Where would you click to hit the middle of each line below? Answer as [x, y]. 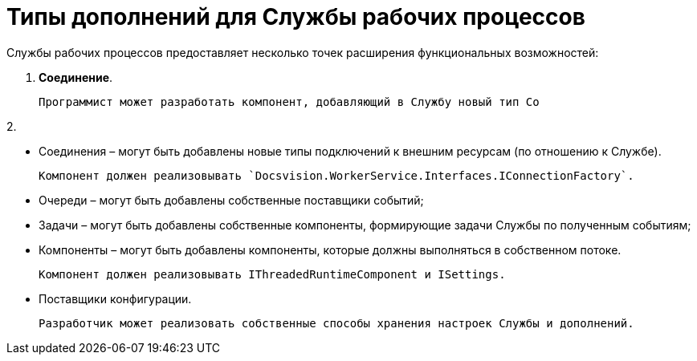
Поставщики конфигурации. [115, 298]
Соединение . [76, 77]
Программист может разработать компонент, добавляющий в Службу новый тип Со [289, 101]
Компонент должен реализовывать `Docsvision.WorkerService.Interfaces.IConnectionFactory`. [336, 175]
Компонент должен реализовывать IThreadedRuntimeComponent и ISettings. [272, 274]
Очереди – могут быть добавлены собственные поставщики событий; [231, 200]
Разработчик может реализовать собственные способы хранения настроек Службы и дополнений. [336, 323]
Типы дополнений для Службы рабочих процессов [296, 17]
